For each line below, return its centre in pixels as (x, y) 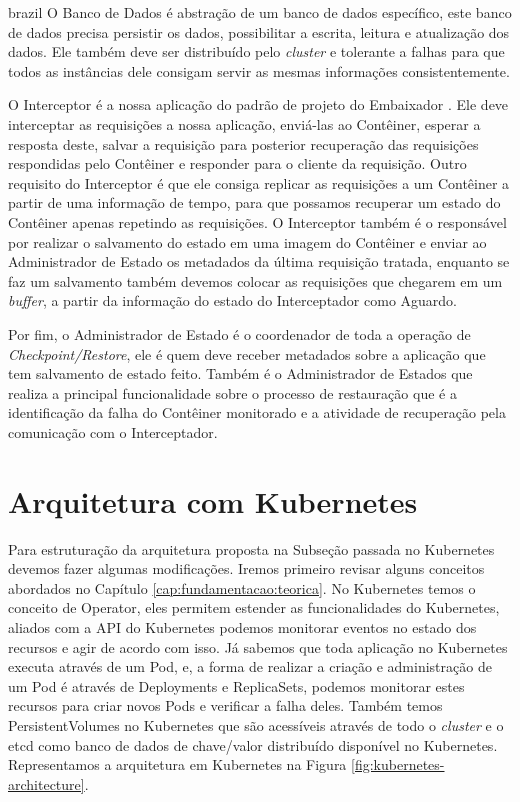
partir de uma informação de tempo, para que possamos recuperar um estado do (254, 202)
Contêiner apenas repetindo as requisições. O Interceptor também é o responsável (257, 221)
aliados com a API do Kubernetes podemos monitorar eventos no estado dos (242, 626)
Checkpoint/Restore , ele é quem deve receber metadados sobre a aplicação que (247, 353)
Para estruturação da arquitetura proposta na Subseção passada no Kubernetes (251, 548)
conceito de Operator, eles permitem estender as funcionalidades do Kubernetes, (254, 607)
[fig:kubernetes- (398, 764)
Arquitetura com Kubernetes (213, 500)
